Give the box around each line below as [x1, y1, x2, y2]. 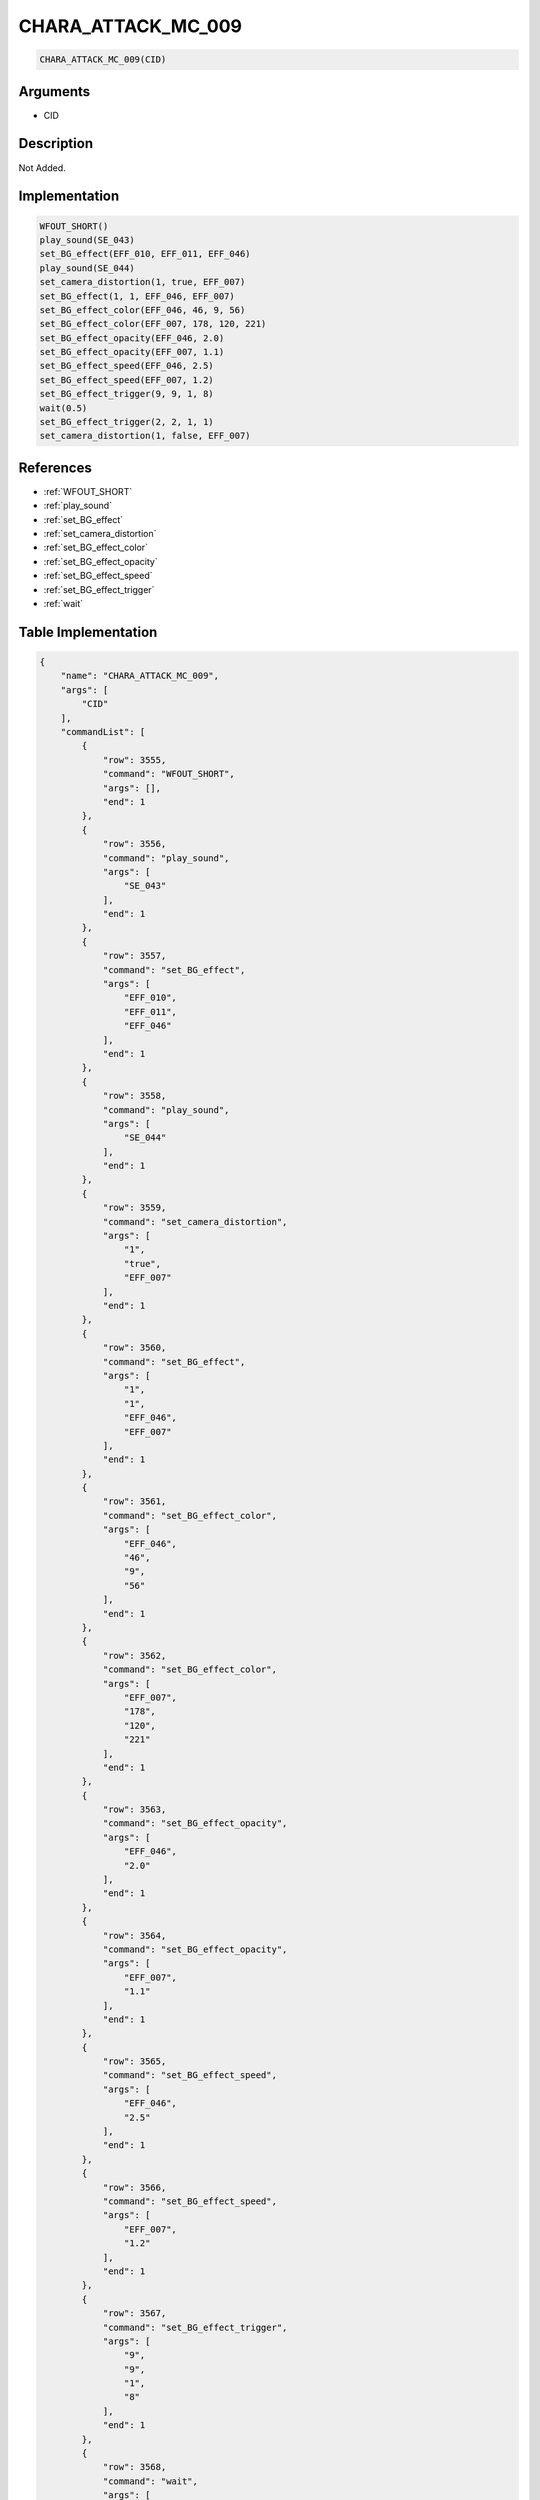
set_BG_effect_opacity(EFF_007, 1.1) [39, 346, 225, 358]
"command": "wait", [102, 2475, 199, 2487]
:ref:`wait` [43, 598, 84, 610]
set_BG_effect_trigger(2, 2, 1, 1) [39, 416, 214, 428]
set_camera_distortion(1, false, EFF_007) [39, 430, 251, 442]
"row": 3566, [102, 2181, 167, 2193]
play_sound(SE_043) [39, 234, 135, 245]
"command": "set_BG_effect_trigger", [102, 2321, 288, 2333]
